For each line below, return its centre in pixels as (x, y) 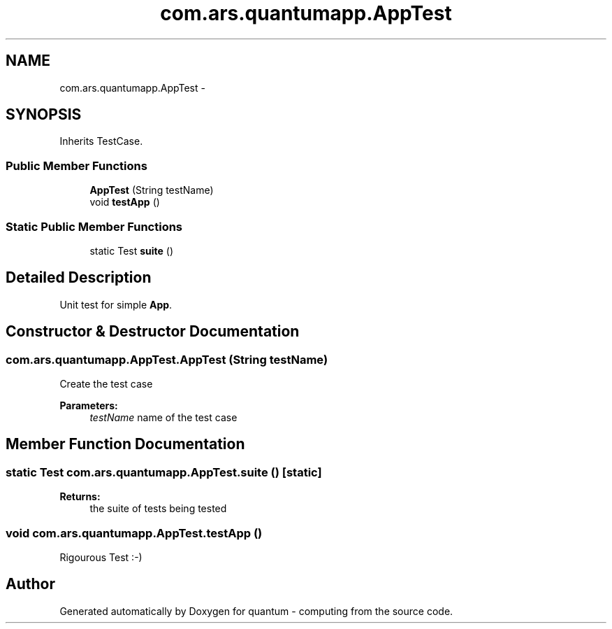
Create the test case (106, 384)
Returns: (80, 497)
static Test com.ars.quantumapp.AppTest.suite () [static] (164, 472)
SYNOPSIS (44, 115)
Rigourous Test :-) (101, 557)
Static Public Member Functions (94, 226)
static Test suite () (132, 250)
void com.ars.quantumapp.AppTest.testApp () (134, 533)
